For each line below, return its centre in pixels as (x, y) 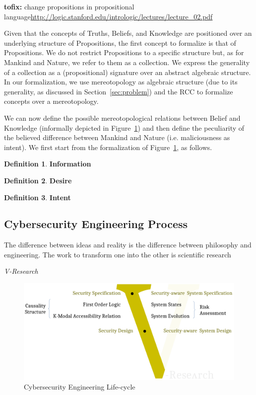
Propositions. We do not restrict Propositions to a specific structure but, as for (124, 52)
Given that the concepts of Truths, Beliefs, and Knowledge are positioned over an (128, 33)
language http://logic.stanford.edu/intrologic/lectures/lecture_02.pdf (108, 16)
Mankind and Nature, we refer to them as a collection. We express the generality (127, 62)
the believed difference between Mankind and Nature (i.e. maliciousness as (117, 137)
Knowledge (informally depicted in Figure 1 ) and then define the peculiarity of (124, 127)
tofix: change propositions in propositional (69, 6)
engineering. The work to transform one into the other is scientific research (118, 254)
